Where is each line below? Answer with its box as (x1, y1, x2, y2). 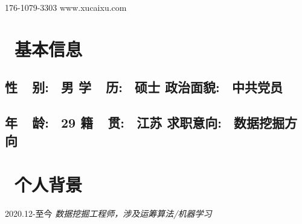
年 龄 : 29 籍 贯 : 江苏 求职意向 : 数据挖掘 (5, 113, 285, 132)
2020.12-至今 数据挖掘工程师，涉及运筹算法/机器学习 (5, 207, 212, 220)
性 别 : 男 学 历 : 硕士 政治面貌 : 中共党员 (5, 78, 283, 96)
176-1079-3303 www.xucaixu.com (5, 1, 127, 13)
